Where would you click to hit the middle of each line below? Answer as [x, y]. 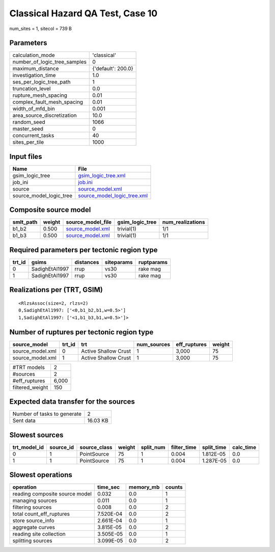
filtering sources [32, 507]
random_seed [29, 122]
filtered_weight [30, 387]
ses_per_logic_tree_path [42, 82]
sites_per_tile [28, 142]
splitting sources [33, 541]
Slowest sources [36, 435]
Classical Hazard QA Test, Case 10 [84, 13]
